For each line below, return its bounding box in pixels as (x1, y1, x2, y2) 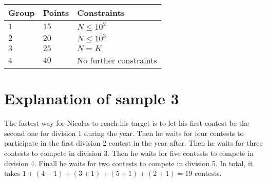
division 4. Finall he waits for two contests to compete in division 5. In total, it (4, 157, 253, 168)
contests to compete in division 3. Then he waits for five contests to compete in (4, 147, 254, 158)
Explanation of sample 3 (4, 88, 179, 109)
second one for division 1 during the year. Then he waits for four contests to (4, 127, 244, 138)
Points (43, 7, 69, 18)
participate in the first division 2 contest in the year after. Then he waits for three (4, 138, 263, 148)
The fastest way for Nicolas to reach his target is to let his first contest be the (4, 118, 250, 128)
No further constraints (77, 54, 157, 66)
